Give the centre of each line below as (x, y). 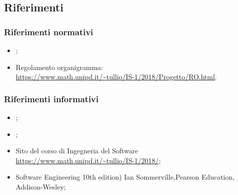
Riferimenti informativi (51, 98)
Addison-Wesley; (41, 186)
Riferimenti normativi (49, 32)
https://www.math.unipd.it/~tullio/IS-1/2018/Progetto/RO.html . (116, 77)
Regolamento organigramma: (59, 67)
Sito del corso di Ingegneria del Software (77, 151)
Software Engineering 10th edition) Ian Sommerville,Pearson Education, (125, 177)
